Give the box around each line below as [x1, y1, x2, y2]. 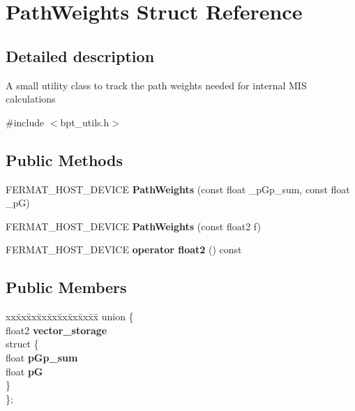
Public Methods [6, 149, 123, 170]
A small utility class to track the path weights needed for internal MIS [6, 77, 307, 92]
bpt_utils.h [60, 114, 109, 129]
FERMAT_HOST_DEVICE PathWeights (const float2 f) [6, 218, 261, 233]
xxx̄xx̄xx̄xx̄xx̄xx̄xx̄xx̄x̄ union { [6, 309, 134, 324]
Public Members [6, 276, 127, 298]
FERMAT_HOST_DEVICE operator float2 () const [6, 242, 242, 257]
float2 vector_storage [6, 322, 107, 337]
